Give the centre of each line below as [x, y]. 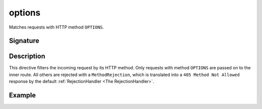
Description [27, 56]
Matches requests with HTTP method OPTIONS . [57, 27]
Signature [24, 41]
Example [22, 95]
